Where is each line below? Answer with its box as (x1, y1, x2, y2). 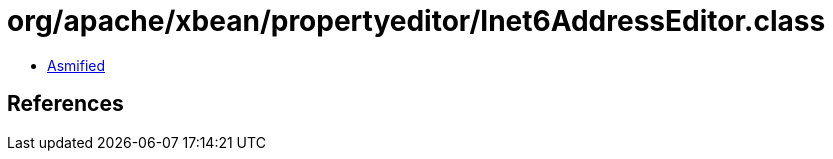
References (7, 91, 124, 117)
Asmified (47, 56, 106, 74)
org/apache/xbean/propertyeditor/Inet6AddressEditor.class (7, 4, 826, 38)
